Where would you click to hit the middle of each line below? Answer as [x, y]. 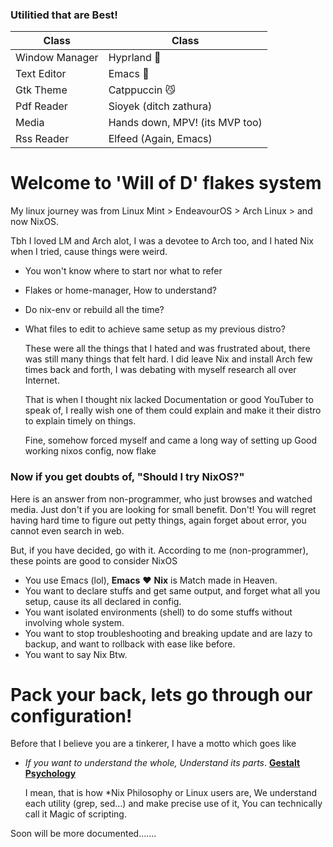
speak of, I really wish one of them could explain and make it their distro [173, 410]
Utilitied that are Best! [64, 15]
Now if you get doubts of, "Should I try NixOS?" [127, 477]
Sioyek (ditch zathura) [160, 106]
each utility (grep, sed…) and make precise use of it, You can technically [173, 804]
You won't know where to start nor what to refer [123, 271]
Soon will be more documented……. [83, 834]
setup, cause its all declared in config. [103, 601]
